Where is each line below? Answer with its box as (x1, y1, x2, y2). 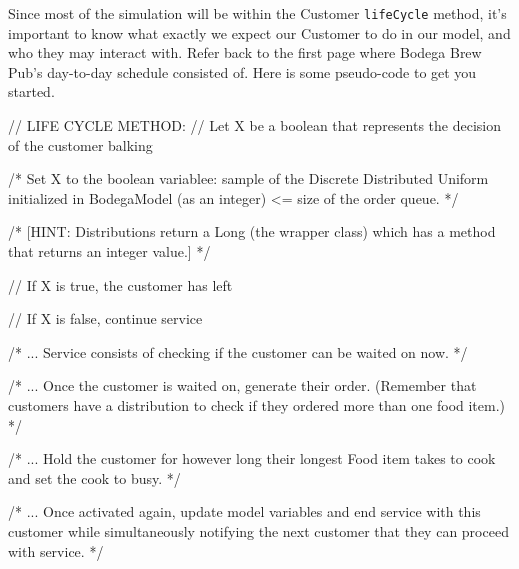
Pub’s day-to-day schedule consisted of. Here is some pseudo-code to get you (8, 61, 477, 82)
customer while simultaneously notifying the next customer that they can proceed (8, 520, 509, 541)
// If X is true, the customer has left (8, 274, 233, 295)
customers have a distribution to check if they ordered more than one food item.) (8, 394, 506, 415)
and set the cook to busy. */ (8, 467, 181, 488)
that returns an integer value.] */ (8, 241, 211, 261)
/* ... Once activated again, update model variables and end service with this (8, 501, 481, 522)
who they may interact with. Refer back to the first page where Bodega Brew (8, 42, 482, 63)
